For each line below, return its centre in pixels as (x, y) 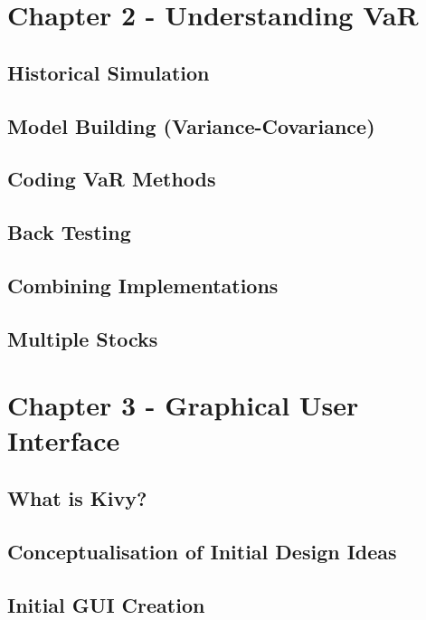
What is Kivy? (77, 498)
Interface (64, 440)
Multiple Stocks (83, 338)
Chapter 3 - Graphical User (183, 405)
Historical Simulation (109, 72)
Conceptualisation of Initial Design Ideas (202, 551)
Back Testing (69, 232)
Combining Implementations (143, 285)
